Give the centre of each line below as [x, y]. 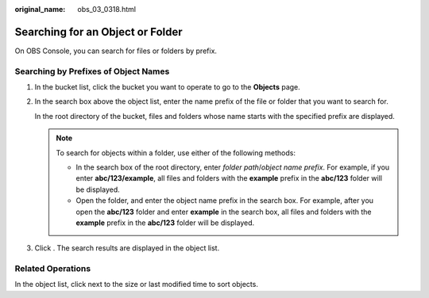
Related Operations [53, 269]
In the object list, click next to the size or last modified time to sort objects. [136, 285]
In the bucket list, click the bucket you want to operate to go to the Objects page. [168, 87]
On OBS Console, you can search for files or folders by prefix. [116, 51]
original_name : [40, 9]
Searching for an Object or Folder [99, 32]
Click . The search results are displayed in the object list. [127, 248]
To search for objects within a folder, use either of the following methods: [176, 153]
